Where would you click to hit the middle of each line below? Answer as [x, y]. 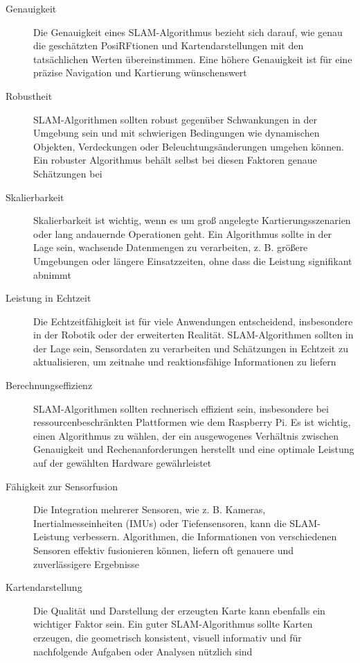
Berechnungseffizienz [49, 385]
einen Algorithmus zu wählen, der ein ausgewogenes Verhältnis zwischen [186, 435]
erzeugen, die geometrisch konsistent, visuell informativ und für [168, 637]
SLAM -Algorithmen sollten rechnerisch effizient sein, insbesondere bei [181, 408]
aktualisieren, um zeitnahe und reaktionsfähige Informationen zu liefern [185, 362]
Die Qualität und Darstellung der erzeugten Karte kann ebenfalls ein [179, 610]
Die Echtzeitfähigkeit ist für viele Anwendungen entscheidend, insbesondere [193, 321]
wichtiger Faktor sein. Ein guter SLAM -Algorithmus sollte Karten [173, 624]
